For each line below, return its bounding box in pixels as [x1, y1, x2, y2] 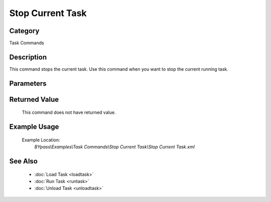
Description [9, 53, 47, 61]
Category [9, 27, 40, 35]
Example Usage [9, 123, 59, 131]
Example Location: [22, 137, 60, 143]
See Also [9, 157, 38, 165]
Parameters [9, 79, 47, 88]
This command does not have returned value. [22, 109, 116, 115]
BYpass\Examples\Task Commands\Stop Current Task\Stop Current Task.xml [34, 144, 195, 150]
